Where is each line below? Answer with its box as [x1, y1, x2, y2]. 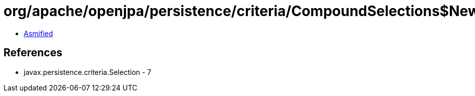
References [4, 46, 62, 59]
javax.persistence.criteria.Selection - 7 [24, 67, 152, 76]
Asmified [24, 29, 53, 38]
